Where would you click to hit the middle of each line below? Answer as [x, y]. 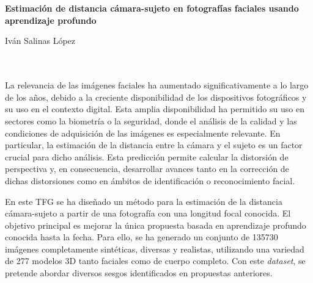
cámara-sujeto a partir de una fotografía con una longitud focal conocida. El [148, 213]
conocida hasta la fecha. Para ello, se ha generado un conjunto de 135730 [142, 237]
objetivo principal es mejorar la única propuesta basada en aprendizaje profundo [156, 225]
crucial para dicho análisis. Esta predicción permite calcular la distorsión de [147, 156]
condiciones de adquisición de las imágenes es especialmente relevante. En [143, 133]
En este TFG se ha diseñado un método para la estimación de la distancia [144, 201]
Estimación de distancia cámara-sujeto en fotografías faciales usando [152, 8]
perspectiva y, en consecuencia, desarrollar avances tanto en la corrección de [147, 169]
